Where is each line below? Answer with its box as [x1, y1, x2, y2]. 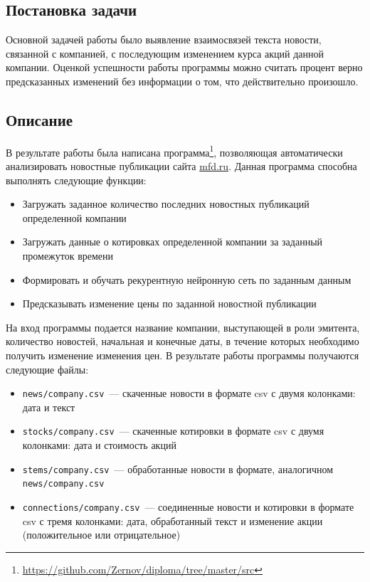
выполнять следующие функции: [6, 172, 147, 187]
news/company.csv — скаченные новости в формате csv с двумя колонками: [22, 386, 356, 401]
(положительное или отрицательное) [22, 527, 181, 542]
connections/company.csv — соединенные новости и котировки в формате [22, 499, 354, 514]
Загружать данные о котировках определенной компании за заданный [22, 234, 323, 249]
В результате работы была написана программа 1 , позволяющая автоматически [6, 142, 343, 159]
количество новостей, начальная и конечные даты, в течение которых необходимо [6, 334, 359, 349]
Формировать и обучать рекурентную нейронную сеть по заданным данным [22, 272, 351, 287]
